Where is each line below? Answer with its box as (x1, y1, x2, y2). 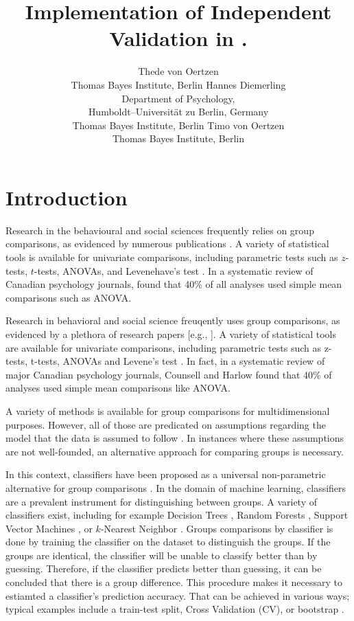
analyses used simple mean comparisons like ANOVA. (5, 381, 231, 395)
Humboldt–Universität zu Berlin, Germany (88, 104, 269, 119)
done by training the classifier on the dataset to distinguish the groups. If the (5, 534, 331, 549)
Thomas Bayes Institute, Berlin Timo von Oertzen (72, 117, 285, 132)
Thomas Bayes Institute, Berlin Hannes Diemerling (71, 77, 286, 91)
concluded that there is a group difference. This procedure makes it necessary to (5, 575, 342, 589)
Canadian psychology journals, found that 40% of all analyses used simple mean (5, 277, 342, 291)
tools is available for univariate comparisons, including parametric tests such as (5, 250, 338, 264)
